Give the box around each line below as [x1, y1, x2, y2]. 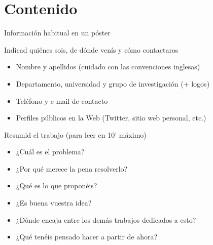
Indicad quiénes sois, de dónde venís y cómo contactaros [4, 44, 179, 55]
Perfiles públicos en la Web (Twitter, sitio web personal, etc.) [16, 112, 206, 123]
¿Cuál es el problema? [16, 146, 85, 157]
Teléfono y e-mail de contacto [16, 95, 108, 106]
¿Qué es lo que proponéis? [16, 180, 97, 191]
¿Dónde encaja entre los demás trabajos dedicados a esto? [16, 214, 196, 225]
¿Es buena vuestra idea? [16, 197, 92, 208]
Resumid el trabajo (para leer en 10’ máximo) [4, 129, 147, 140]
